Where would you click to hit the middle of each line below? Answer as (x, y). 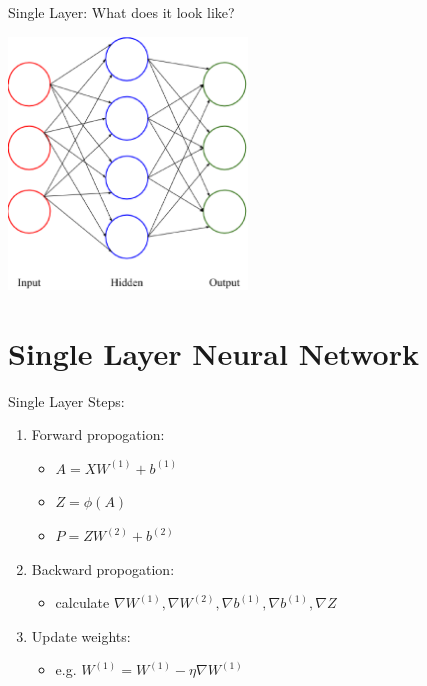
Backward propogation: (103, 568)
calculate (82, 602)
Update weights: (81, 635)
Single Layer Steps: (66, 400)
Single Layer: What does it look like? (121, 12)
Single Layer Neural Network (213, 352)
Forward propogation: (98, 434)
